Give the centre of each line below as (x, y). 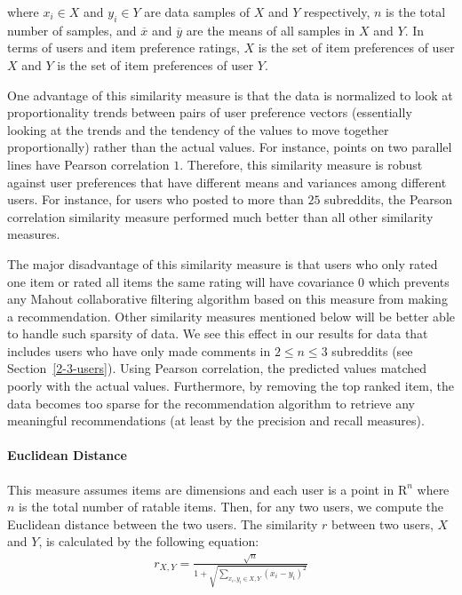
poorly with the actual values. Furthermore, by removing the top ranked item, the (231, 386)
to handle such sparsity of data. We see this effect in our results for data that (218, 333)
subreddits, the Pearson (389, 199)
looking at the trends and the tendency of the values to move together (198, 129)
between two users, (382, 524)
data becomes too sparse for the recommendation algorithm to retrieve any (211, 403)
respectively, (337, 12)
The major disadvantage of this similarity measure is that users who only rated (223, 263)
